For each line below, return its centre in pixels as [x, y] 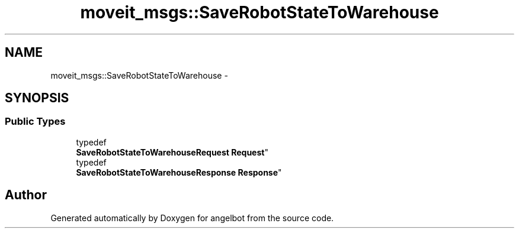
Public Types [35, 122]
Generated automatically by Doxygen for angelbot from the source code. [192, 218]
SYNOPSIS [37, 98]
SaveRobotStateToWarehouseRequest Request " [172, 152]
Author [26, 195]
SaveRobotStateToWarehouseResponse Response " [179, 172]
